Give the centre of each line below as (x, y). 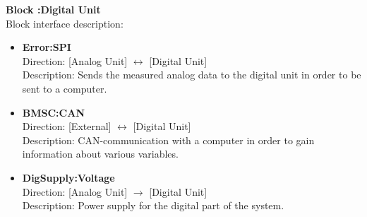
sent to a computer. (65, 88)
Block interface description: (65, 23)
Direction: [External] (67, 126)
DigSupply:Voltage (68, 177)
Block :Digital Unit (53, 9)
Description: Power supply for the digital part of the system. (153, 205)
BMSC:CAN (53, 112)
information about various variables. (100, 154)
